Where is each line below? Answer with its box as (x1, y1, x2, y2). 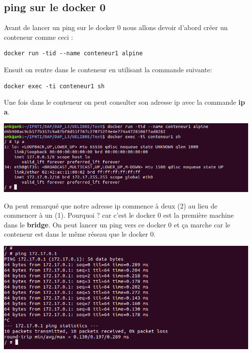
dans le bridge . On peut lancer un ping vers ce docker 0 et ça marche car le (4, 219, 231, 229)
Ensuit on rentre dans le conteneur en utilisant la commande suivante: (4, 64, 212, 74)
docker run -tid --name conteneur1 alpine (4, 50, 143, 57)
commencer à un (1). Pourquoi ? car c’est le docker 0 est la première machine (4, 210, 234, 220)
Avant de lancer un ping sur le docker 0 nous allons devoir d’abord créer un (4, 22, 228, 32)
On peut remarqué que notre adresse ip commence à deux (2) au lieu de (4, 200, 218, 210)
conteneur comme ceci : (4, 32, 73, 42)
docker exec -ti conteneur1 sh (4, 82, 105, 90)
